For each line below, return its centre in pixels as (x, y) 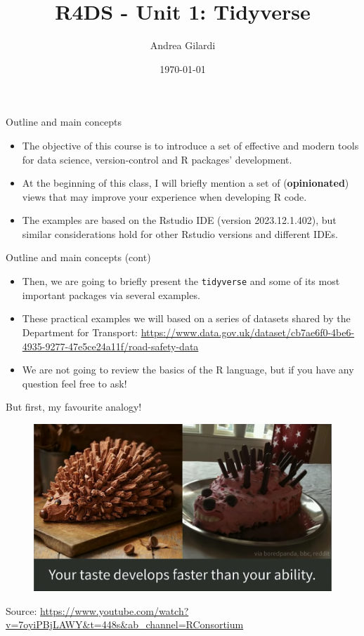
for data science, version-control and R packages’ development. (157, 159)
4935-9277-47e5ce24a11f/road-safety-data (110, 346)
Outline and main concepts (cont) (78, 257)
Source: (21, 610)
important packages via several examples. (111, 294)
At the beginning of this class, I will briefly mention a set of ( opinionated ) (186, 183)
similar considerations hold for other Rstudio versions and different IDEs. (180, 233)
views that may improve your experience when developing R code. (164, 196)
